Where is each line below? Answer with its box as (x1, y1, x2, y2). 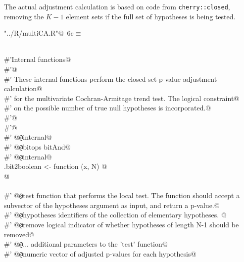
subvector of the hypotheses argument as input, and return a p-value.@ (4, 200, 220, 210)
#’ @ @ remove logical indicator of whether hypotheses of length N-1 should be (4, 219, 239, 229)
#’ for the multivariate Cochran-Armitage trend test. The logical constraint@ (4, 93, 240, 103)
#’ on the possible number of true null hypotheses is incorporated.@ (4, 103, 211, 113)
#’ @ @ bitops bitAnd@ (4, 141, 71, 152)
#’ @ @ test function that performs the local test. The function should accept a (4, 190, 240, 200)
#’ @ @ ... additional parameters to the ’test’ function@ (4, 239, 168, 249)
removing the (4, 11, 44, 21)
